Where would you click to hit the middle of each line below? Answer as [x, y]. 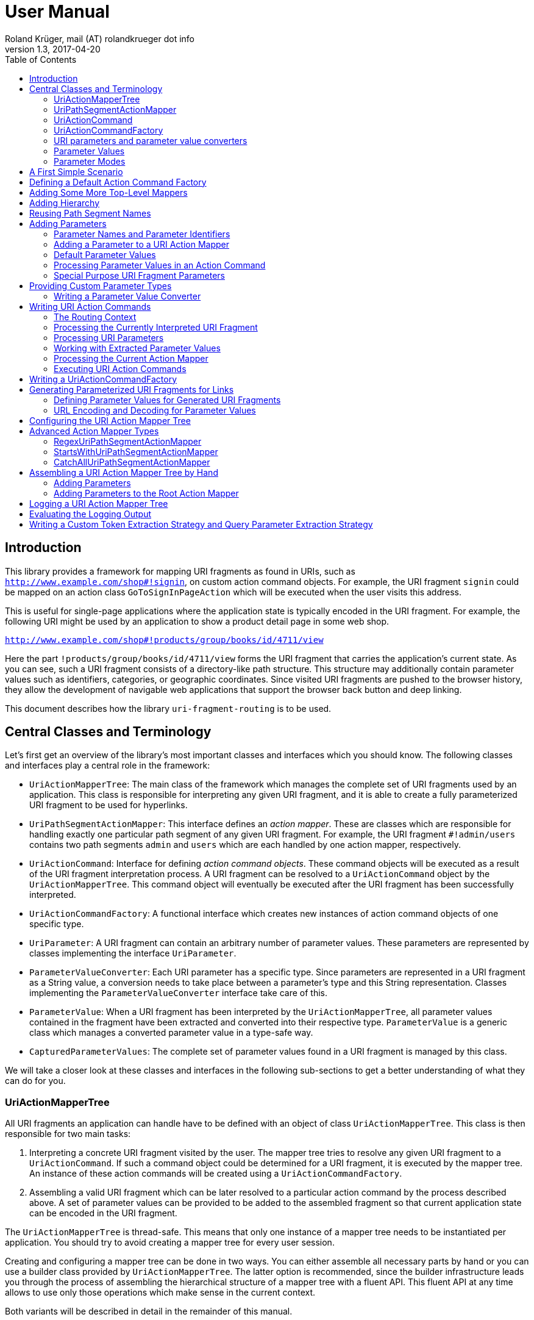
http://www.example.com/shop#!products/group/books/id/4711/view [164, 640]
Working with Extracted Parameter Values [137, 348]
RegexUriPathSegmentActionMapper [128, 441]
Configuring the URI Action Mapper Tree [110, 420]
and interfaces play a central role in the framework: [108, 766]
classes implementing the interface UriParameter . [133, 953]
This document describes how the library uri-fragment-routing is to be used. [168, 708]
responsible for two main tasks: [68, 1134]
